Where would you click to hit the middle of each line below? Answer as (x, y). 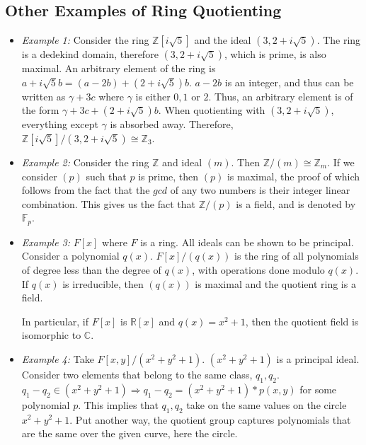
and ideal (182, 162)
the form (40, 110)
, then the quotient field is (302, 321)
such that (106, 176)
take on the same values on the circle (267, 404)
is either (153, 96)
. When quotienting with (212, 110)
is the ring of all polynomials (297, 256)
